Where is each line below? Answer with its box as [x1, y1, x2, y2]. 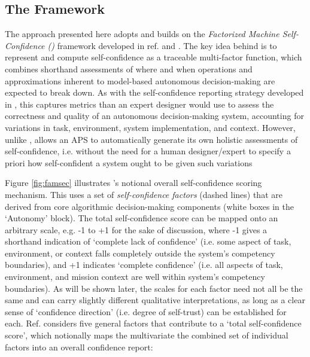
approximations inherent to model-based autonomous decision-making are [5, 74, 275, 87]
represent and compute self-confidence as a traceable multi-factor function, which [5, 51, 302, 63]
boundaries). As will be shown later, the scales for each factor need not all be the [5, 282, 303, 294]
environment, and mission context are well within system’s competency [5, 270, 265, 283]
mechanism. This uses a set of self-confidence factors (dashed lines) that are [5, 188, 282, 200]
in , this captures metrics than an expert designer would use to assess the [5, 97, 274, 110]
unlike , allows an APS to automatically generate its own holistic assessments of [5, 133, 298, 145]
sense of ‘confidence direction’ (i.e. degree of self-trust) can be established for [5, 305, 287, 318]
